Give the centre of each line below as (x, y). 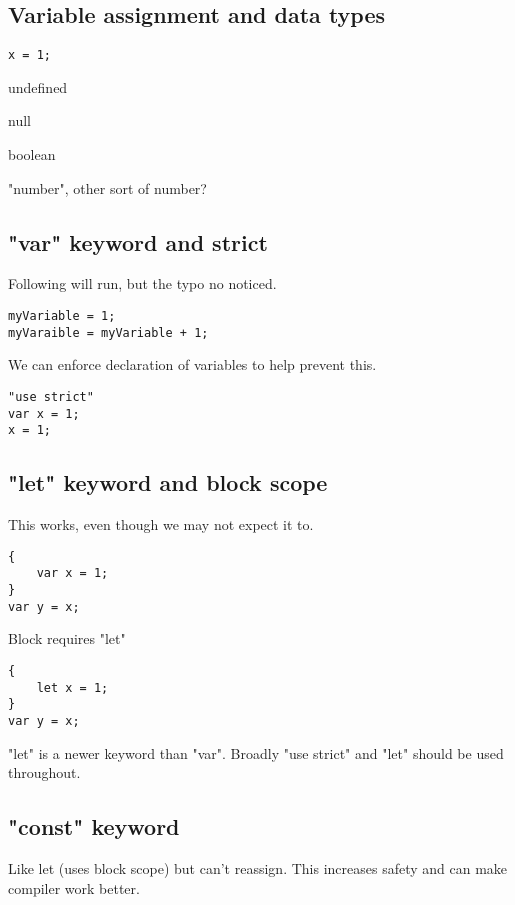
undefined (38, 86)
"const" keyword (94, 826)
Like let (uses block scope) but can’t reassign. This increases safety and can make (258, 867)
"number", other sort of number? (107, 187)
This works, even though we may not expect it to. (161, 524)
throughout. (44, 772)
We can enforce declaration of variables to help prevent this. (192, 364)
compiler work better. (74, 887)
